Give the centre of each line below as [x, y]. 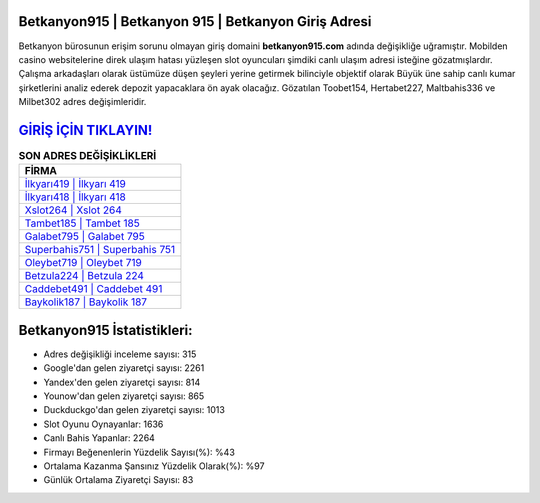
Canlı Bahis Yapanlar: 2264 [99, 438]
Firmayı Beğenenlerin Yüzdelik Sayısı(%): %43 [139, 452]
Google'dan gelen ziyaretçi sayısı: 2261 [124, 368]
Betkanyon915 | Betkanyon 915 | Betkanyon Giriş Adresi [195, 21]
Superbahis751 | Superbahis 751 [100, 250]
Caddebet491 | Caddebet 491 [93, 289]
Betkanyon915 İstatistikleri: [106, 330]
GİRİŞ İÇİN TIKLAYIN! [85, 130]
